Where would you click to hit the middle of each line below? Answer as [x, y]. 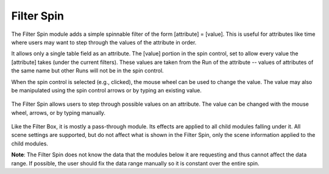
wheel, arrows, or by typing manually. [58, 113]
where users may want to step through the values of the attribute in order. [104, 42]
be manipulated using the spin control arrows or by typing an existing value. [107, 90]
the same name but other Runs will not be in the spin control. [87, 71]
